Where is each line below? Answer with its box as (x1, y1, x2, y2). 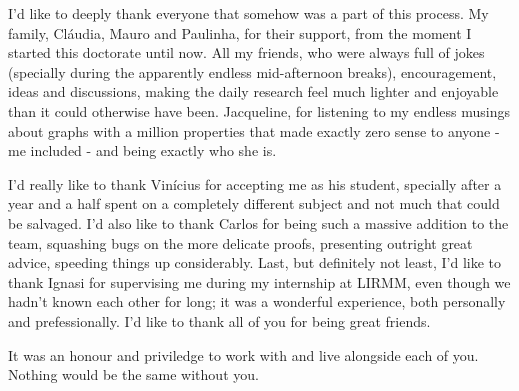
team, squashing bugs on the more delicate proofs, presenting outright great (8, 232, 473, 253)
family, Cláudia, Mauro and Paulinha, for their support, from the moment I (8, 22, 472, 43)
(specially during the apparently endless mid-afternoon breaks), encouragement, (8, 61, 497, 82)
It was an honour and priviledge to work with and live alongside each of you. (8, 344, 479, 365)
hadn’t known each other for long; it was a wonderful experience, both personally (8, 291, 506, 312)
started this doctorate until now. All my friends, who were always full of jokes (8, 42, 485, 63)
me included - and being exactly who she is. (8, 140, 277, 161)
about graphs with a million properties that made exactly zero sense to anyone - (8, 120, 500, 141)
